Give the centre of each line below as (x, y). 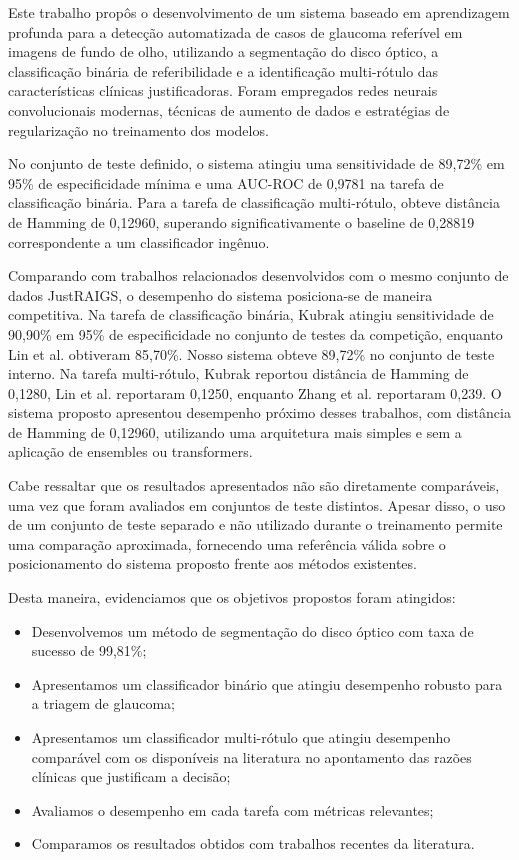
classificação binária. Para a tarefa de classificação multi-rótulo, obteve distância (254, 202)
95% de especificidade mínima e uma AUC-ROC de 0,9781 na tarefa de (226, 182)
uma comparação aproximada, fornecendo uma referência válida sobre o (227, 543)
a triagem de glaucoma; (103, 703)
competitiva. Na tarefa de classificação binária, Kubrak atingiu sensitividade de (251, 314)
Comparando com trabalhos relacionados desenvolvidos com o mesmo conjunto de (258, 275)
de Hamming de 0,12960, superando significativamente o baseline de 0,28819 (241, 221)
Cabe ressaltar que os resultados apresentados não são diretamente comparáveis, (254, 485)
